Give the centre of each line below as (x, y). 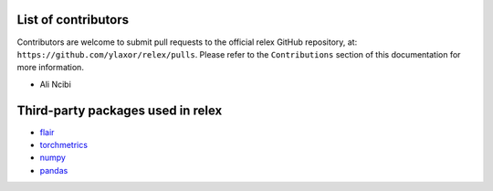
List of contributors (73, 20)
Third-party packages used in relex (120, 110)
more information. (50, 68)
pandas (54, 170)
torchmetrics (64, 144)
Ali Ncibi (56, 84)
